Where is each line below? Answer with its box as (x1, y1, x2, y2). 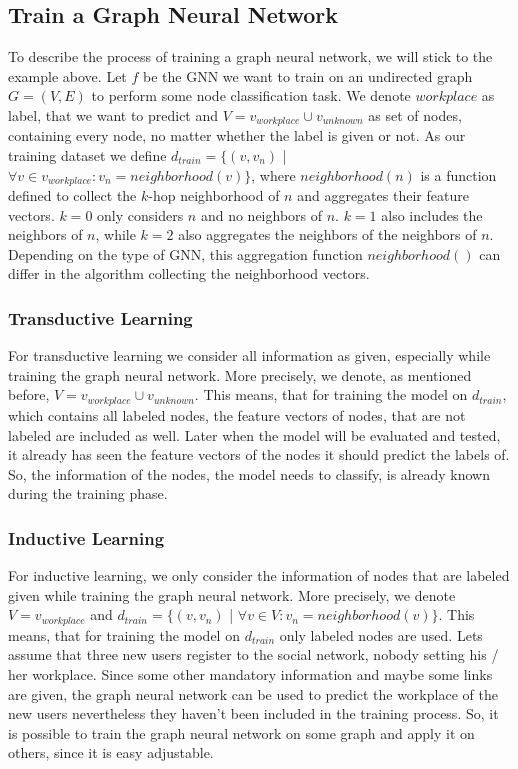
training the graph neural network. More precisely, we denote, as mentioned (8, 364, 472, 385)
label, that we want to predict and (8, 104, 219, 125)
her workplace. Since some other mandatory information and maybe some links (8, 663, 493, 684)
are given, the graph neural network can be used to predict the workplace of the (8, 683, 498, 704)
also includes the (381, 204, 483, 225)
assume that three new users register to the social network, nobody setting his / (8, 644, 499, 665)
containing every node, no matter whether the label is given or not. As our (8, 125, 466, 146)
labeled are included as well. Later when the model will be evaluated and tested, (8, 424, 501, 445)
